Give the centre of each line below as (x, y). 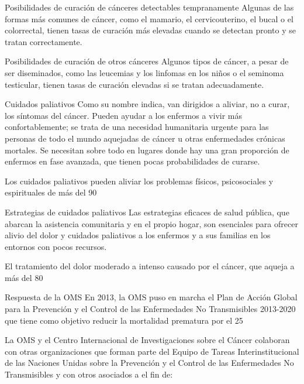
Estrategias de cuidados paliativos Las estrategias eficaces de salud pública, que (147, 212)
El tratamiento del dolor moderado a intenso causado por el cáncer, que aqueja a (150, 266)
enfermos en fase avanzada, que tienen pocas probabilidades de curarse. (132, 161)
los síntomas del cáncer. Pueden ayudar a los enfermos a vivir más (123, 115)
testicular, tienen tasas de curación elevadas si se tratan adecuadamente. (134, 84)
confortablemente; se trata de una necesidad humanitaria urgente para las (137, 127)
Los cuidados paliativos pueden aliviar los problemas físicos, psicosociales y (139, 181)
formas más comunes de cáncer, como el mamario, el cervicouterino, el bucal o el (149, 18)
